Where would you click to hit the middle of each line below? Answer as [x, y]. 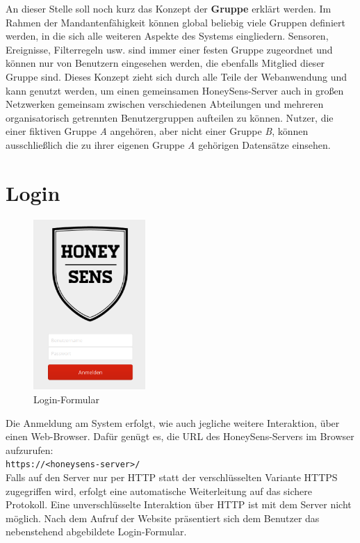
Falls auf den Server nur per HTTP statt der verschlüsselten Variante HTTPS [172, 477]
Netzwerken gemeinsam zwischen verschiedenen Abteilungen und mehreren [165, 104]
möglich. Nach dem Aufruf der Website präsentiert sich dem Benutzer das [163, 518]
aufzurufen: [30, 449]
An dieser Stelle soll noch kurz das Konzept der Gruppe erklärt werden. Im [169, 8]
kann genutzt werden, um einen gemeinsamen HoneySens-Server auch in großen [175, 90]
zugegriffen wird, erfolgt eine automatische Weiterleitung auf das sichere [159, 491]
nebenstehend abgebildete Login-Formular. [96, 532]
